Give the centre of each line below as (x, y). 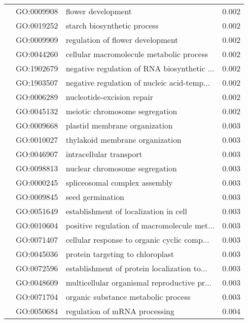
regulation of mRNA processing (120, 311)
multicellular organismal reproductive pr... (139, 282)
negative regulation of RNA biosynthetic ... (140, 68)
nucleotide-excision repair (109, 97)
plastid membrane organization (119, 125)
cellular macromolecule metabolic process (137, 54)
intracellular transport (104, 154)
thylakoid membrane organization (124, 140)
